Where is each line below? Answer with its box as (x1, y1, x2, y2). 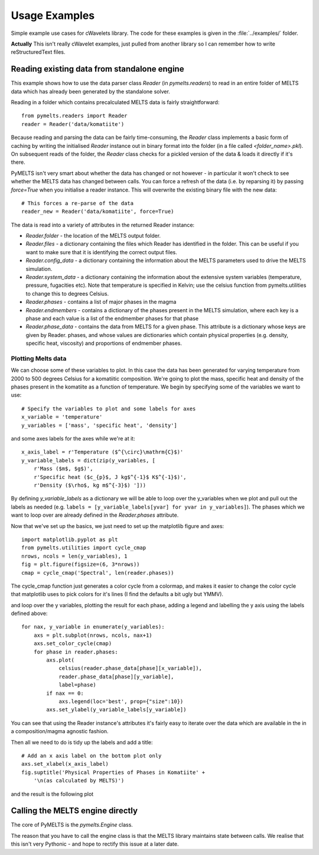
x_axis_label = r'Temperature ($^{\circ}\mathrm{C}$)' (21, 449, 184, 455)
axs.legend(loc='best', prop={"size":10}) (58, 698, 184, 705)
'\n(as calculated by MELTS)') (33, 778, 125, 784)
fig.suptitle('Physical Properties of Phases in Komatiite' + (21, 769, 206, 776)
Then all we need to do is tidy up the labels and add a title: (11, 739, 153, 746)
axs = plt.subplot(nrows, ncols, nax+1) (33, 631, 153, 639)
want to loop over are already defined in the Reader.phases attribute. (11, 511, 179, 519)
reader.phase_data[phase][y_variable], (58, 673, 174, 680)
